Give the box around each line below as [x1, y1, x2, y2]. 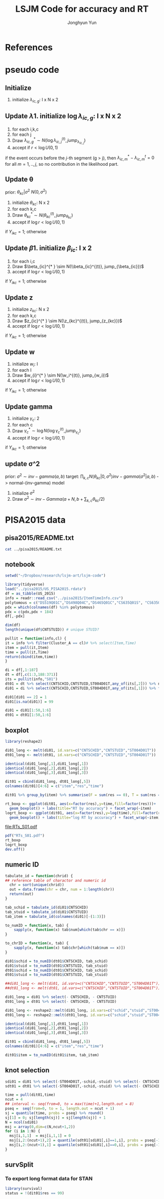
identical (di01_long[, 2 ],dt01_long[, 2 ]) [5, 1026, 89, 1031]
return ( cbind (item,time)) [5, 654, 58, 659]
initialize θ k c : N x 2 [12, 200, 50, 207]
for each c [12, 422, 33, 427]
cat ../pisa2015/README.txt [5, 547, 62, 552]
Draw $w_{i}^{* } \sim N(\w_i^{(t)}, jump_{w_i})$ [12, 373, 109, 378]
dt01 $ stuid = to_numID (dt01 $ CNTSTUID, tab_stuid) [5, 972, 108, 977]
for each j [12, 131, 32, 137]
